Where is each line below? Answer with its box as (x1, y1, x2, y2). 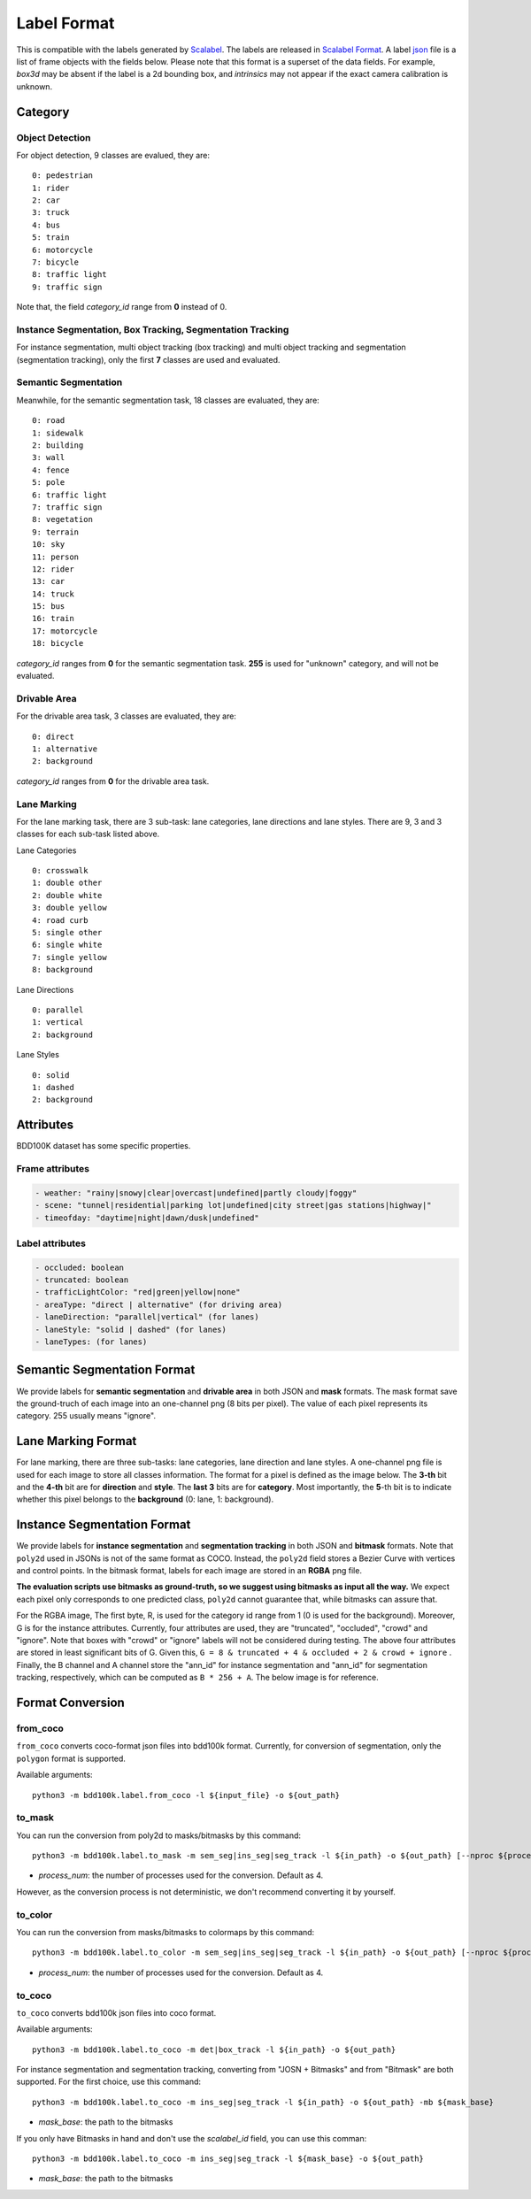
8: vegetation (32, 514, 93, 525)
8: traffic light (32, 270, 107, 280)
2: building (32, 441, 84, 450)
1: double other (32, 878, 103, 888)
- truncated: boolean (35, 1275, 129, 1285)
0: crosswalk (32, 865, 88, 876)
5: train (32, 233, 70, 242)
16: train (32, 613, 74, 624)
